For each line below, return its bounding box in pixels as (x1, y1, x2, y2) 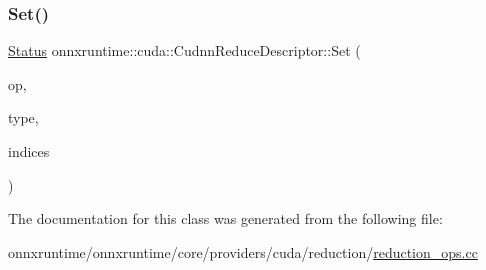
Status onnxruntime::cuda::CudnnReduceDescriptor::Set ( (8, 40, 361, 61)
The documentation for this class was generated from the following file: (8, 208, 443, 229)
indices (8, 141, 50, 161)
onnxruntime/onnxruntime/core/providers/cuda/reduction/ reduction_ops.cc (8, 241, 478, 262)
